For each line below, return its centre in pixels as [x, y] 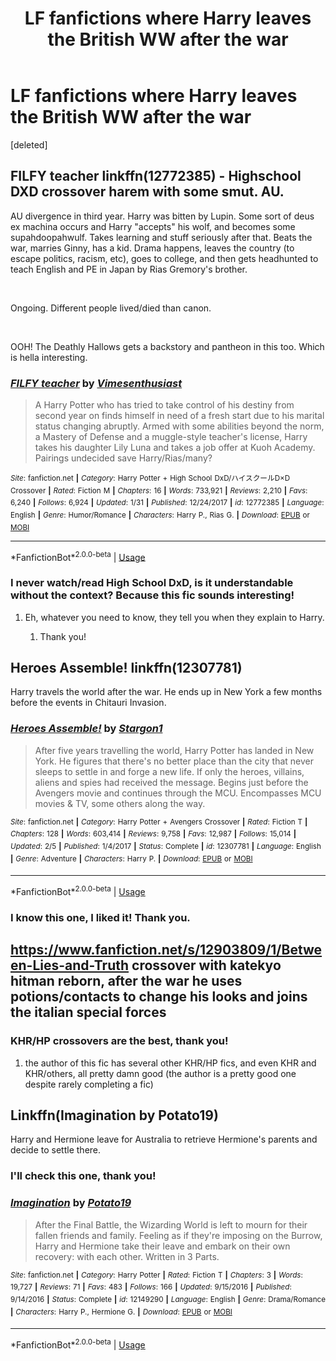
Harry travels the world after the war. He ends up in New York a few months [166, 692]
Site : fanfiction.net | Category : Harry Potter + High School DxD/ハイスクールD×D [150, 478]
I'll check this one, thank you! [83, 1176]
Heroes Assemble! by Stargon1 [86, 729]
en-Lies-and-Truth [70, 965]
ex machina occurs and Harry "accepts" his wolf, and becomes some [153, 226]
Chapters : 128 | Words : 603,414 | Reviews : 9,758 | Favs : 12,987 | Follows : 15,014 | [153, 834]
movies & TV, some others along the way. [120, 803]
